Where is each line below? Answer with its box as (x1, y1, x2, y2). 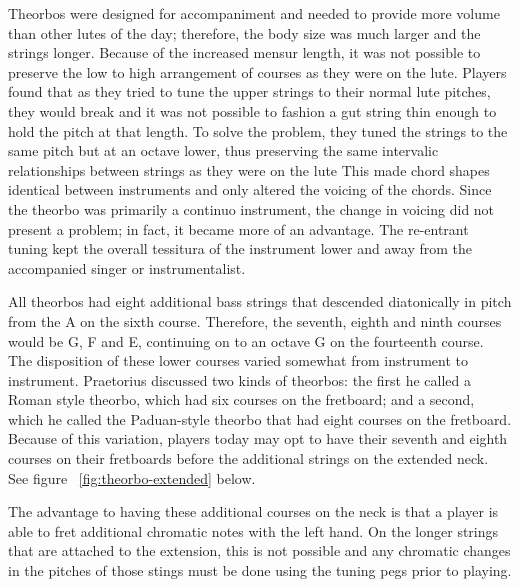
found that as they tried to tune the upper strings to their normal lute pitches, (8, 81, 491, 102)
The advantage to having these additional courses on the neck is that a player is (8, 501, 499, 522)
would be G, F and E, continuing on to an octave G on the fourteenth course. (8, 330, 484, 351)
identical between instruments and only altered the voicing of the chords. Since (8, 179, 492, 200)
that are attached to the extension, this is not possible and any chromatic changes (8, 540, 511, 561)
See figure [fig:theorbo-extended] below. (8, 467, 256, 488)
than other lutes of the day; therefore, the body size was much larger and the (8, 22, 481, 43)
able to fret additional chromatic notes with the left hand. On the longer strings (8, 520, 499, 541)
